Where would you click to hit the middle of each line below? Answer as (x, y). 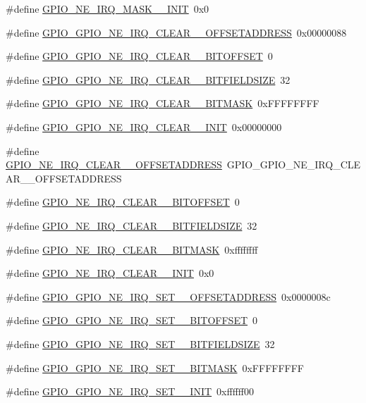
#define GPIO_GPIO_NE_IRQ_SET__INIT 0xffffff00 (130, 391)
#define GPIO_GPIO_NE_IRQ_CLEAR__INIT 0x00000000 (144, 126)
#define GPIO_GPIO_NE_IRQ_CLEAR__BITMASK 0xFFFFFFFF (163, 103)
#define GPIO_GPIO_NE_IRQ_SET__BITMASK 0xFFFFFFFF (155, 367)
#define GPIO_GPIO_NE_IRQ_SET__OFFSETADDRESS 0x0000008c (168, 296)
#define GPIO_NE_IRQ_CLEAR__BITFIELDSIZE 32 (132, 225)
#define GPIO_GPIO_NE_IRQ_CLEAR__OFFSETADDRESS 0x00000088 (176, 32)
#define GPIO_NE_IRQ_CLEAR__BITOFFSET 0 (123, 202)
